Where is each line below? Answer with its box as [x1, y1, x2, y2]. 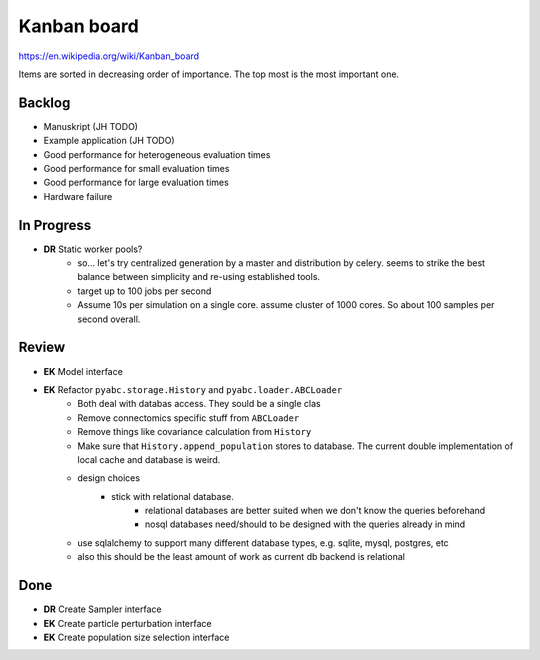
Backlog [18, 94, 71, 111]
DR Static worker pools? [43, 243, 143, 255]
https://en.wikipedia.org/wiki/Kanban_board [18, 50, 200, 62]
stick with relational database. [111, 490, 234, 502]
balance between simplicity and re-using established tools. [77, 271, 320, 283]
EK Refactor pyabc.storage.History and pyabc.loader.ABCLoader [43, 383, 343, 395]
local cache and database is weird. [77, 453, 221, 465]
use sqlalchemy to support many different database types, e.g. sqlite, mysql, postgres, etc [77, 536, 449, 549]
